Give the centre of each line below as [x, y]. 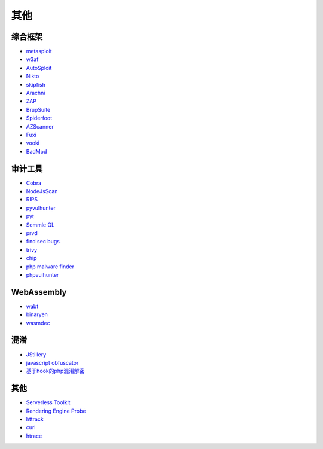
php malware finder [50, 267]
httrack [35, 419]
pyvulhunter [41, 208]
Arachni [36, 93]
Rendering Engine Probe [56, 411]
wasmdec [38, 323]
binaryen [37, 314]
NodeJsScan [42, 191]
